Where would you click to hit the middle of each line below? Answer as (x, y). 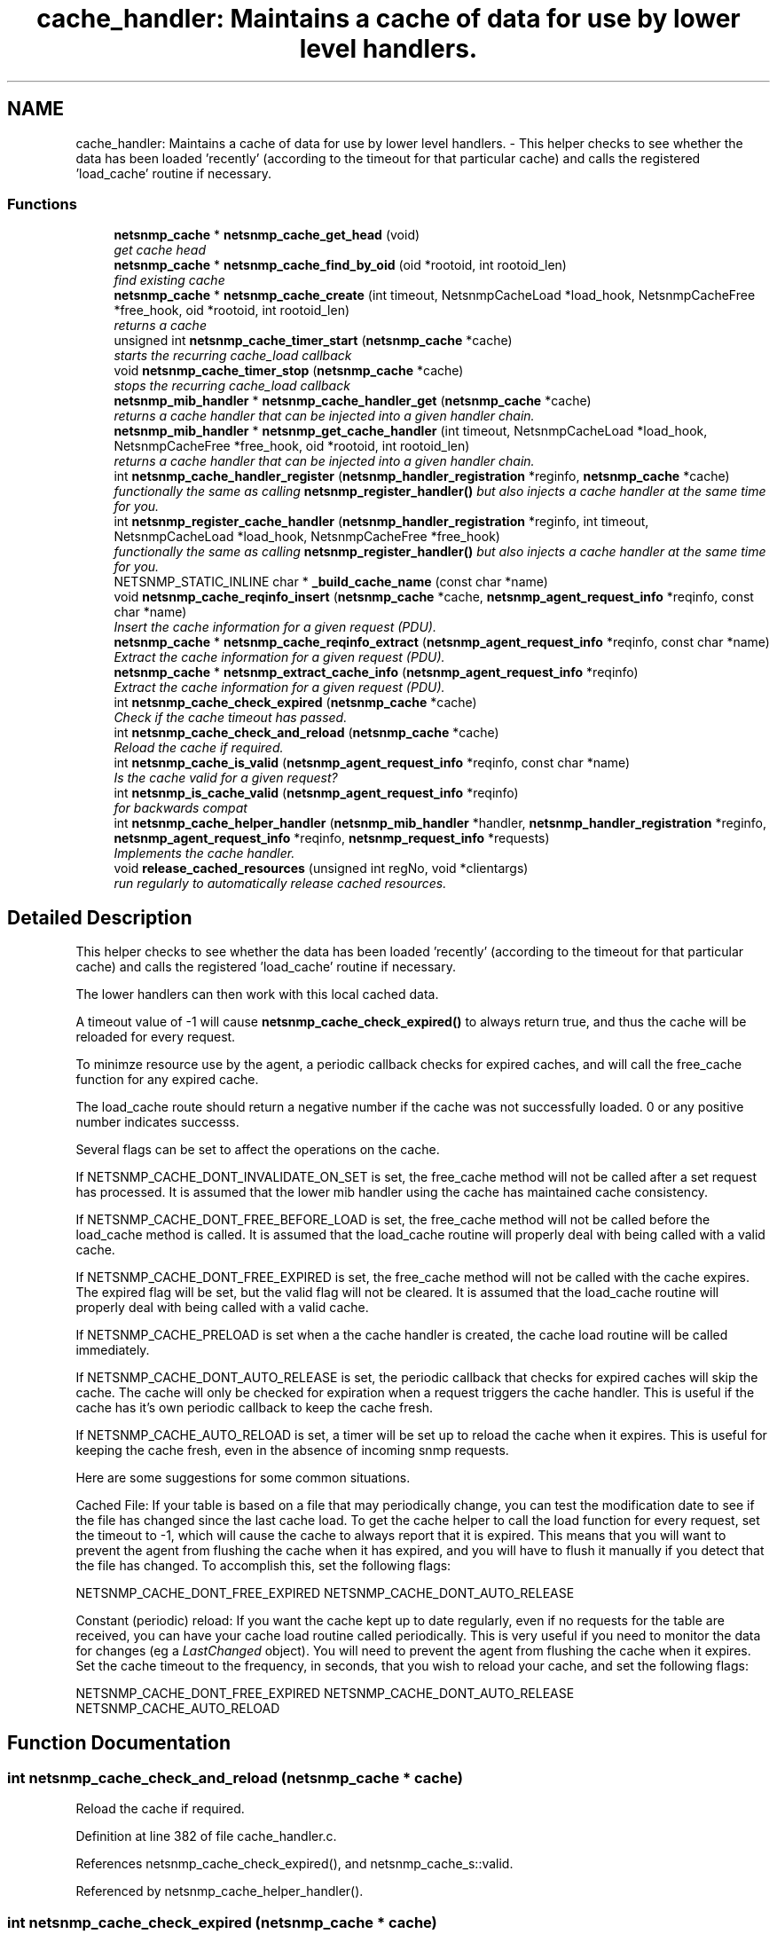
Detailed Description (100, 917)
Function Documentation (119, 1742)
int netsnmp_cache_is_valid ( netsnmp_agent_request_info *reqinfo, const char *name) (372, 763)
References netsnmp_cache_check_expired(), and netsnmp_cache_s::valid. (294, 1864)
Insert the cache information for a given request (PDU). (275, 627)
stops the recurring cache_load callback (232, 386)
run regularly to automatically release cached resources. (280, 884)
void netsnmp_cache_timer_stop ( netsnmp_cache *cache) (289, 371)
